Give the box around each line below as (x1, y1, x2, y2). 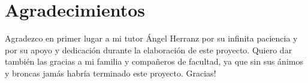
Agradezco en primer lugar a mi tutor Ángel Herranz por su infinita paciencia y (5, 32, 298, 44)
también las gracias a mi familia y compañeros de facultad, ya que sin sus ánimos (5, 55, 303, 68)
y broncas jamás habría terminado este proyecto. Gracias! (5, 66, 216, 79)
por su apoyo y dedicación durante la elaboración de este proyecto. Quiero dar (5, 43, 292, 56)
